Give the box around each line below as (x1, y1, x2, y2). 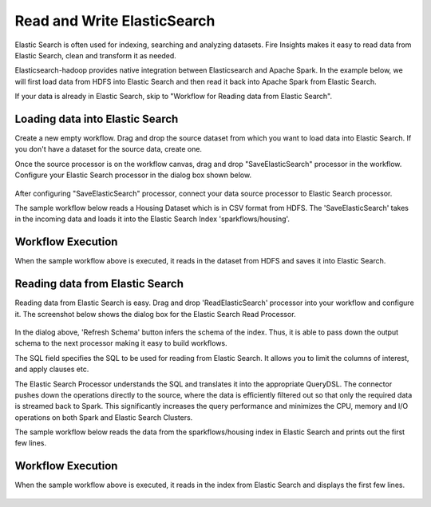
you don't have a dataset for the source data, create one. (14, 145, 203, 154)
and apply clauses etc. (14, 364, 89, 374)
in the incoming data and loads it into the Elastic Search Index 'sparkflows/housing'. (14, 214, 291, 224)
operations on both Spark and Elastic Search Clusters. (14, 412, 193, 422)
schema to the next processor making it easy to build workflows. (14, 339, 227, 348)
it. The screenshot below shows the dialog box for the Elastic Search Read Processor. (14, 309, 296, 319)
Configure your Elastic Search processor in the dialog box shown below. (14, 170, 251, 180)
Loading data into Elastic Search (14, 112, 179, 125)
